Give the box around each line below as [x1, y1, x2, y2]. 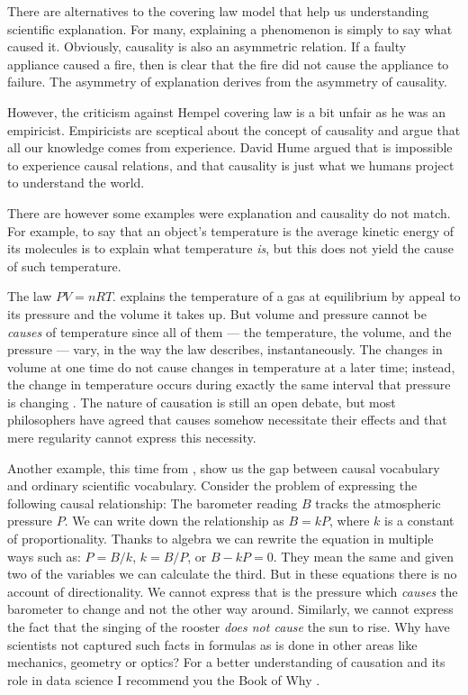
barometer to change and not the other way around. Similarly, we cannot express [7, 599, 454, 618]
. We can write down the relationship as [64, 511, 284, 530]
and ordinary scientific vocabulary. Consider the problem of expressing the [7, 476, 418, 495]
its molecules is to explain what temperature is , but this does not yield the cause [7, 239, 454, 258]
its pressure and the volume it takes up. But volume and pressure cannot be [7, 304, 427, 323]
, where [329, 511, 370, 530]
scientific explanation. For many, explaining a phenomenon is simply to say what [7, 19, 453, 38]
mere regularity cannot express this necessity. [7, 428, 256, 447]
